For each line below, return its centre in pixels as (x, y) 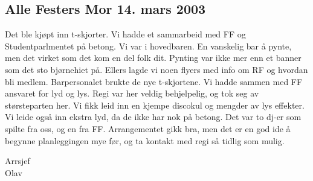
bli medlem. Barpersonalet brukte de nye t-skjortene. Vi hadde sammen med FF (154, 81)
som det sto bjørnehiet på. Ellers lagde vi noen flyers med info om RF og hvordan (156, 69)
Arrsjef (18, 161)
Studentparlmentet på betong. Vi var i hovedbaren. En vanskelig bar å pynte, (148, 46)
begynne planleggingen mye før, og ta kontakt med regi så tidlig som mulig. (145, 140)
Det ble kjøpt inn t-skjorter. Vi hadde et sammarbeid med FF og (125, 34)
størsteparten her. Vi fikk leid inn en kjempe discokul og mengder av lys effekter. (155, 105)
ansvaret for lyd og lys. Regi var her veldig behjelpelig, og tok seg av (132, 93)
